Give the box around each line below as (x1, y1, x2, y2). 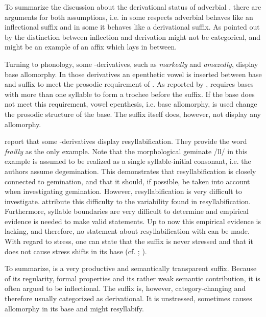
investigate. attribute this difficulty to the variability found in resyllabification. (5, 196, 251, 206)
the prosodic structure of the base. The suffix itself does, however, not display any (5, 108, 261, 119)
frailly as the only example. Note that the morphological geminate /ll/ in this (5, 145, 248, 156)
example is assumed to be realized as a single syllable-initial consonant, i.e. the (5, 156, 251, 166)
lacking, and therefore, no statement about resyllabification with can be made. (5, 226, 250, 236)
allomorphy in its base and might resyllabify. (5, 303, 144, 313)
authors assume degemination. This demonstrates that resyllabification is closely (5, 165, 256, 176)
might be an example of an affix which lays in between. (5, 41, 177, 52)
